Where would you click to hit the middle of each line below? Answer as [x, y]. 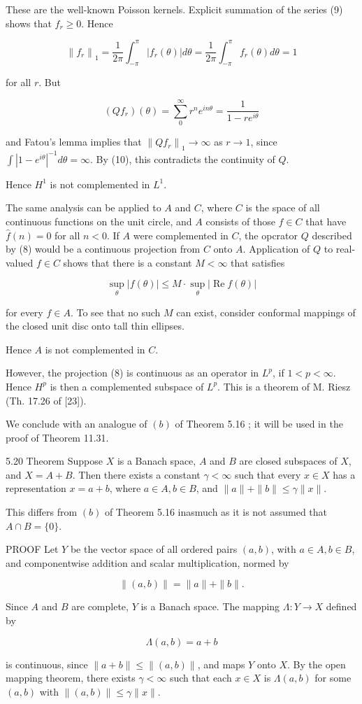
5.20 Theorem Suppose [54, 461]
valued [20, 262]
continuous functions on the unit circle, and [99, 221]
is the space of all [283, 207]
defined [341, 606]
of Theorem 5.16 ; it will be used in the [259, 424]
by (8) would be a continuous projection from [103, 249]
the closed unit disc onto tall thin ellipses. [95, 326]
